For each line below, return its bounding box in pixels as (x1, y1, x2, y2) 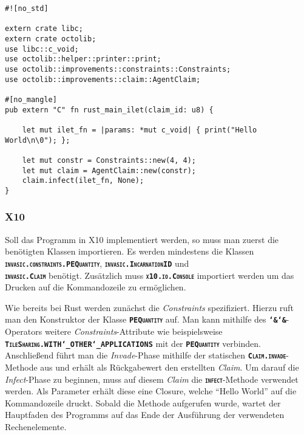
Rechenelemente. (5, 420, 67, 433)
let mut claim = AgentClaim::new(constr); (22, 166, 196, 175)
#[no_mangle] (5, 95, 57, 104)
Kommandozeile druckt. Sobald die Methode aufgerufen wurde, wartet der (5, 396, 281, 409)
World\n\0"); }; (5, 135, 70, 145)
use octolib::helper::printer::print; (5, 55, 161, 64)
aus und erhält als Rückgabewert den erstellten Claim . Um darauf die (40, 360, 299, 373)
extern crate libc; (5, 24, 83, 33)
